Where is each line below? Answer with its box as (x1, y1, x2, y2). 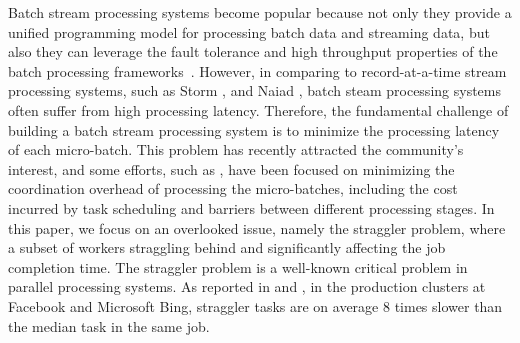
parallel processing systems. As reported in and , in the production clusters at (8, 276, 486, 297)
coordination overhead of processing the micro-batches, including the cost (8, 178, 458, 199)
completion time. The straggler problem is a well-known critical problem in (8, 256, 468, 277)
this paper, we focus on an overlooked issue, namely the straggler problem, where (8, 217, 506, 238)
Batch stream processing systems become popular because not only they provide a (8, 2, 512, 22)
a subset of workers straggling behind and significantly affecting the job (8, 237, 446, 258)
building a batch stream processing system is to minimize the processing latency (8, 119, 500, 140)
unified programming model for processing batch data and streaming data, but (8, 21, 490, 42)
